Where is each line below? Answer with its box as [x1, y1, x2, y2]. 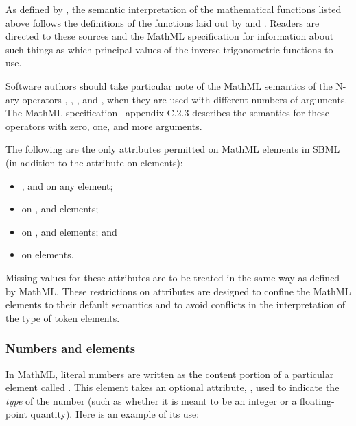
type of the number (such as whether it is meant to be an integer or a [5, 393, 297, 408]
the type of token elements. [5, 310, 120, 325]
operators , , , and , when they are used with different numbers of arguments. [22, 92, 348, 106]
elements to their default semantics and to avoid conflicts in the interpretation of [5, 297, 346, 312]
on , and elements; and [21, 224, 117, 238]
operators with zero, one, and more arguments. [5, 118, 202, 133]
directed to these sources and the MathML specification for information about [5, 29, 334, 43]
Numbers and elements [5, 340, 136, 357]
